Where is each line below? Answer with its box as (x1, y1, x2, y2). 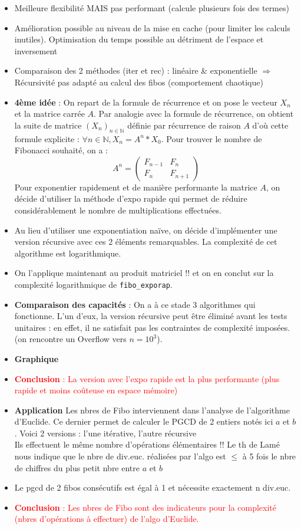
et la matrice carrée (14, 107, 85, 120)
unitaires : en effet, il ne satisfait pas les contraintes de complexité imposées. (14, 321, 290, 333)
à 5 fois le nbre (242, 450, 296, 462)
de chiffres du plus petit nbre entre (14, 461, 140, 474)
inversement (14, 44, 58, 57)
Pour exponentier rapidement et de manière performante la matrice (14, 180, 257, 193)
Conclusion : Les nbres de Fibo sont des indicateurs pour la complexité (14, 501, 277, 513)
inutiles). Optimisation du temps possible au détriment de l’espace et (14, 33, 264, 45)
